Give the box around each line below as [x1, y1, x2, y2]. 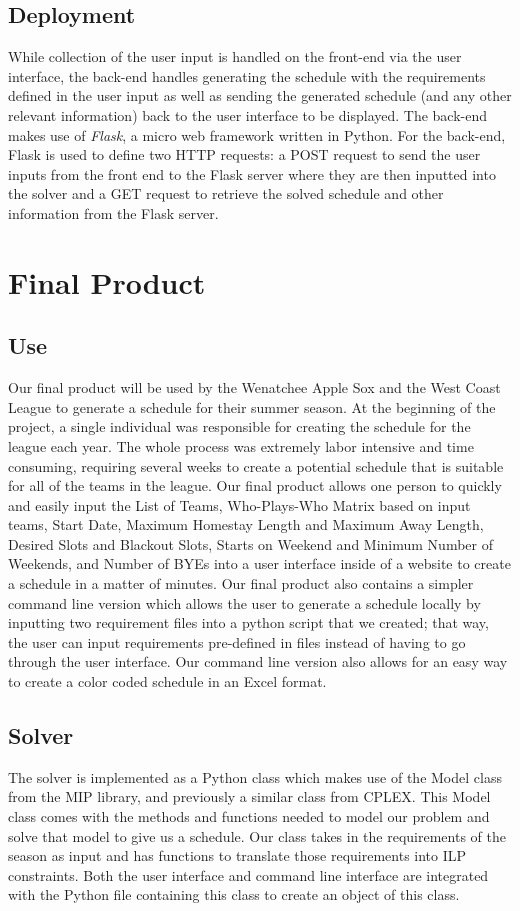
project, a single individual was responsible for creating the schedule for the [8, 416, 471, 437]
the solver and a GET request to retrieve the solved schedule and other [8, 183, 444, 204]
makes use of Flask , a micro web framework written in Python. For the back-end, [8, 124, 506, 145]
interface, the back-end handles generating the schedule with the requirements [8, 65, 486, 86]
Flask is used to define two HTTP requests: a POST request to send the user [8, 144, 481, 165]
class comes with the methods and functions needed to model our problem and [8, 806, 490, 827]
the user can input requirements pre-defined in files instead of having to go [8, 631, 466, 652]
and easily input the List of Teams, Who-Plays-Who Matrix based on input [8, 494, 471, 515]
